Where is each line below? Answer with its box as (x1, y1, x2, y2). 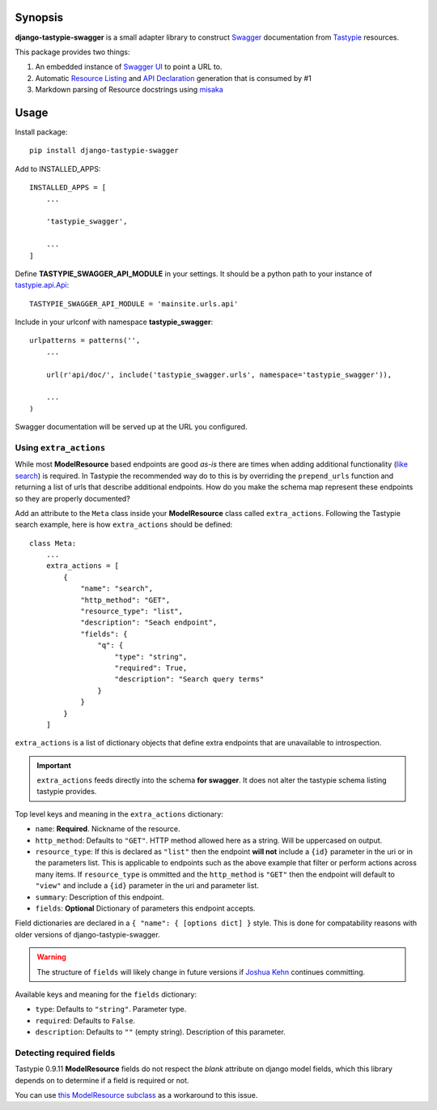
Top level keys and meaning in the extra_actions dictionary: (15, 809, 224, 818)
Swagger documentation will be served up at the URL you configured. (15, 422, 248, 432)
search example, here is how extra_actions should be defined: (15, 519, 233, 530)
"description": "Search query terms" (114, 675, 265, 684)
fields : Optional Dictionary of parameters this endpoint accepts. (35, 903, 256, 913)
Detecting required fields (15, 1047, 116, 1058)
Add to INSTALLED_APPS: (15, 164, 101, 173)
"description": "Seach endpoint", (80, 618, 218, 627)
